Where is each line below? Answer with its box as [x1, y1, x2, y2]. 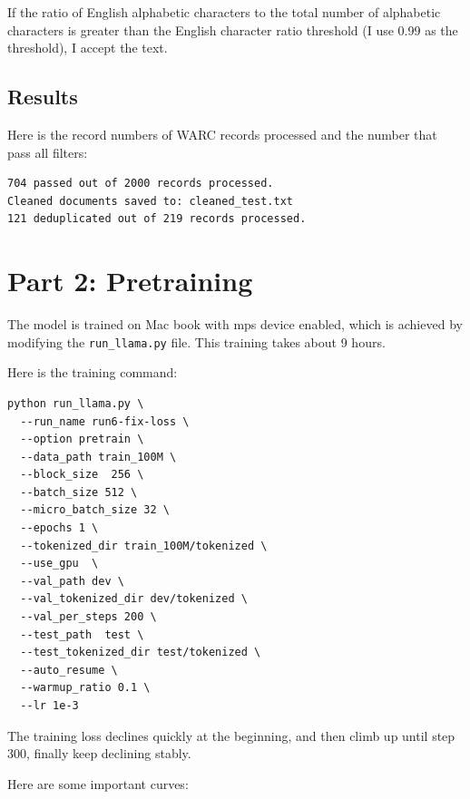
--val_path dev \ [20, 574, 124, 588]
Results [7, 83, 78, 111]
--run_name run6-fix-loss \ [20, 414, 190, 428]
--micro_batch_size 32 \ [20, 503, 170, 517]
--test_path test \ [20, 628, 144, 641]
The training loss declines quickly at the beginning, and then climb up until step [7, 726, 455, 745]
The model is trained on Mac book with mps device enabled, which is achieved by [7, 315, 463, 334]
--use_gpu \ [20, 557, 99, 570]
